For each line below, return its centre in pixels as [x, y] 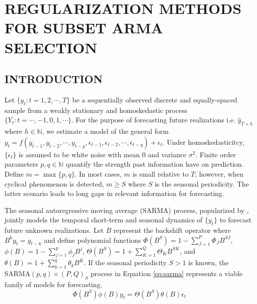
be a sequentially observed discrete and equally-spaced [155, 99]
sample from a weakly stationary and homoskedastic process [96, 110]
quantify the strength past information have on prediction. [155, 164]
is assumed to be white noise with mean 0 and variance [102, 154]
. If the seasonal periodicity [125, 262]
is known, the [209, 262]
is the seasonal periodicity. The [202, 183]
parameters [21, 164]
